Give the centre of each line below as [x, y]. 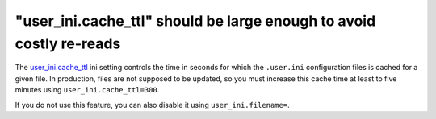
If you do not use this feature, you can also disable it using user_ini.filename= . [152, 105]
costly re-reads [68, 43]
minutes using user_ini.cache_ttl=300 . [87, 90]
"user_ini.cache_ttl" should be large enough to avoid [195, 21]
